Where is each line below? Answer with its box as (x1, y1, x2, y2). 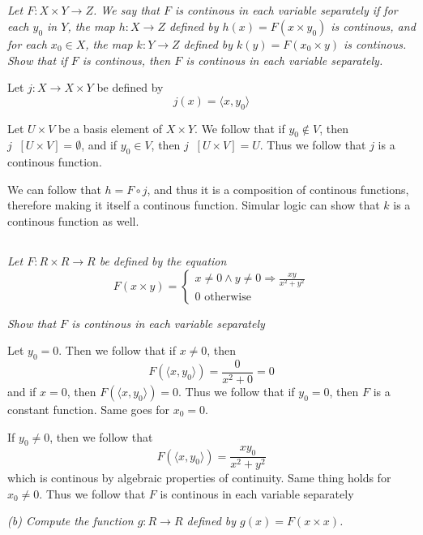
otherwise (204, 291, 251, 304)
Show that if (7, 51, 67, 68)
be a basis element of (58, 119, 163, 136)
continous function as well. (7, 212, 139, 229)
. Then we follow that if (58, 342, 176, 359)
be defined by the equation (99, 252, 227, 269)
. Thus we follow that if (178, 382, 295, 399)
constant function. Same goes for (7, 400, 170, 417)
